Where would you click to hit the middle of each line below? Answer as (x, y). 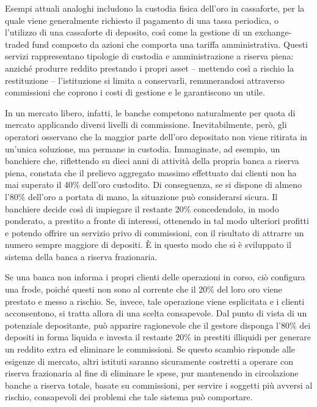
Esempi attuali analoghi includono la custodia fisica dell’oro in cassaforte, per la (155, 8)
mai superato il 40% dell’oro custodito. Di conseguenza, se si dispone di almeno (154, 185)
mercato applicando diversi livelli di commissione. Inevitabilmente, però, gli (146, 125)
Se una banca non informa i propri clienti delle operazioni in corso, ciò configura (155, 277)
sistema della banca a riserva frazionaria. (81, 256)
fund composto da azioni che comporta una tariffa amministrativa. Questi (170, 44)
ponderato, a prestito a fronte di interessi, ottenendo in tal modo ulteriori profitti (157, 221)
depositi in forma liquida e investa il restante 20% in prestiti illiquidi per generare (158, 337)
